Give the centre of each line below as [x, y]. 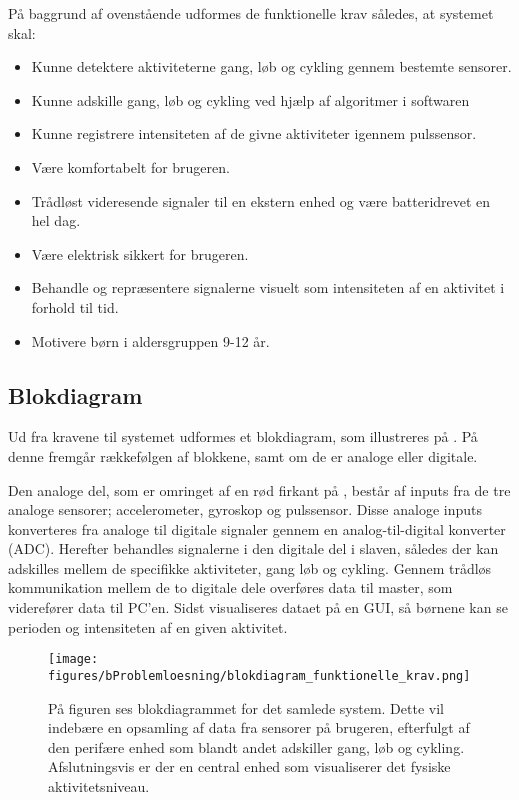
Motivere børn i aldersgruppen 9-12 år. [150, 340]
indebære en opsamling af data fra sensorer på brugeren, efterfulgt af [259, 727]
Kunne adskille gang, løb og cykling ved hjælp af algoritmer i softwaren [250, 99]
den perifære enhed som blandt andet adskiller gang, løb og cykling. [256, 746]
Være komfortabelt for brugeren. [130, 166]
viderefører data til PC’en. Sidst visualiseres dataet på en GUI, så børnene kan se [258, 607]
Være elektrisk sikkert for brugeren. [140, 253]
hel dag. [56, 220]
